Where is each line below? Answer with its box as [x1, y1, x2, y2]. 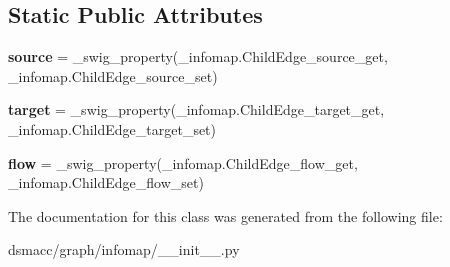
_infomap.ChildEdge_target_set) [8, 118, 217, 139]
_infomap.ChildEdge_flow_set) [8, 172, 204, 193]
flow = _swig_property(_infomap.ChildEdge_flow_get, [8, 152, 358, 173]
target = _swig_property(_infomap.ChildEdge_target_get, [8, 99, 385, 120]
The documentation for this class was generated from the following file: [8, 205, 443, 226]
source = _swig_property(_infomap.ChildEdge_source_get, [8, 46, 388, 67]
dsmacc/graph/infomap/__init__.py [8, 239, 240, 260]
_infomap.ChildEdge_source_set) [8, 65, 218, 86]
